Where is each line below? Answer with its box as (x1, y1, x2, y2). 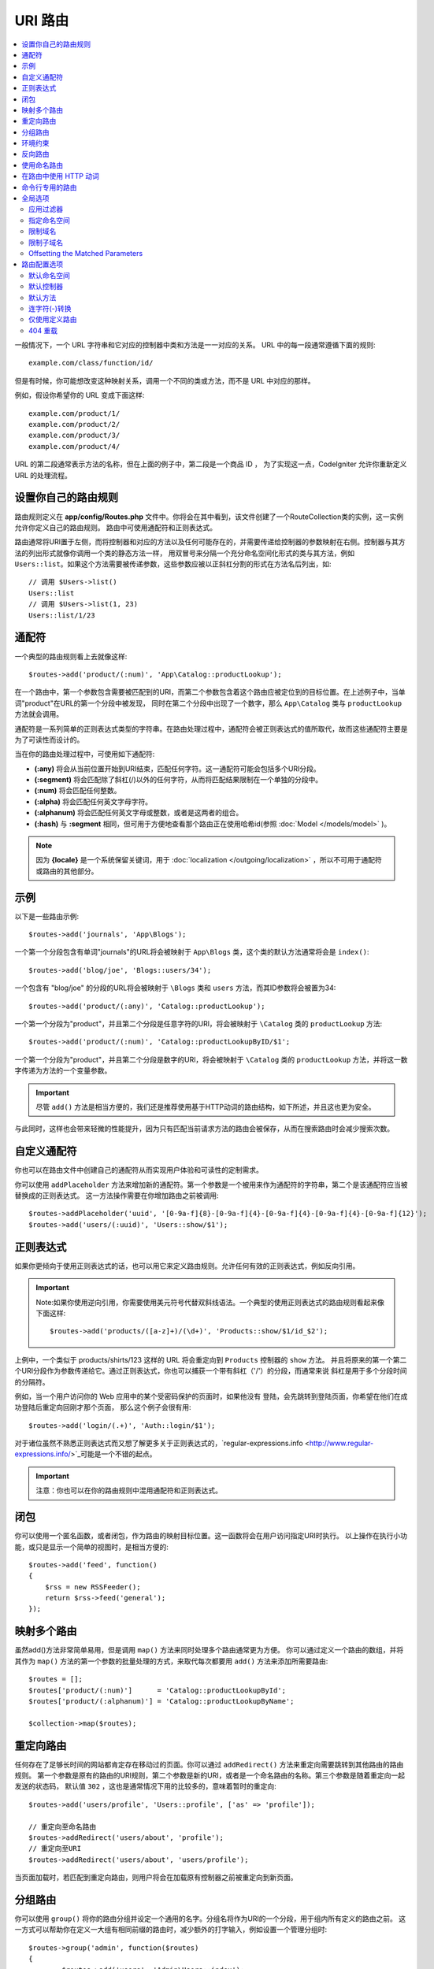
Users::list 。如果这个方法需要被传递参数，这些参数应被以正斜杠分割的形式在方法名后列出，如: (14, 559, 332, 569)
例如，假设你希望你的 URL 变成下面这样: (14, 391, 145, 400)
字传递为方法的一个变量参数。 (14, 1066, 112, 1075)
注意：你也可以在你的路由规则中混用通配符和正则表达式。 (35, 1485, 222, 1496)
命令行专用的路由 (21, 182, 77, 192)
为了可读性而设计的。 (14, 735, 84, 744)
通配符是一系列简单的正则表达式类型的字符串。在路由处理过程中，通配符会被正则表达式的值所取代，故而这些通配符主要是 (14, 724, 408, 733)
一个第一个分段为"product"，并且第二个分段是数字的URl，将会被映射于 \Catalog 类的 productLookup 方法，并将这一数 (14, 1055, 409, 1064)
